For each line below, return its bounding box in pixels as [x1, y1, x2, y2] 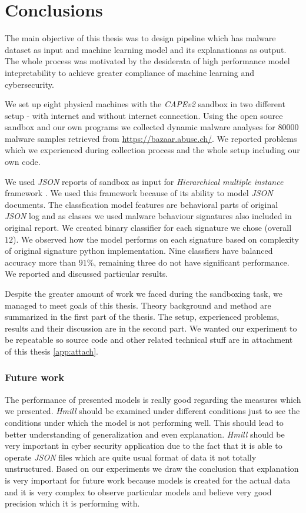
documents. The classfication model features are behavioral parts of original [5, 198, 278, 210]
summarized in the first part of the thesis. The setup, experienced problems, [5, 310, 280, 323]
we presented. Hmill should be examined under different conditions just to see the [5, 405, 300, 417]
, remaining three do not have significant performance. [94, 256, 290, 268]
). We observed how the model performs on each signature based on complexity [13, 233, 299, 245]
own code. [5, 155, 41, 168]
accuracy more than [5, 256, 76, 268]
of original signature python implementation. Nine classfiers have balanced [5, 244, 273, 257]
